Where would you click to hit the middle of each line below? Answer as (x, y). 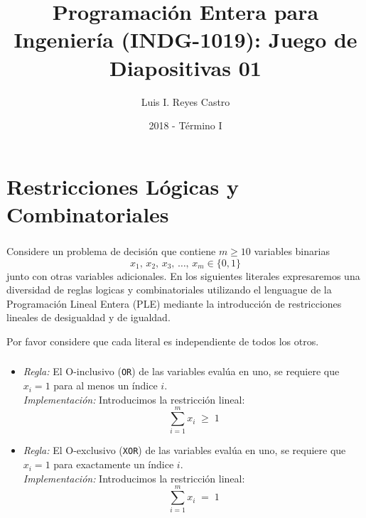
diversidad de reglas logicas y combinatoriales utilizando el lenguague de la (169, 290)
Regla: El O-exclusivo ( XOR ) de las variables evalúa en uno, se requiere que (184, 450)
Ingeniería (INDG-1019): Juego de (185, 39)
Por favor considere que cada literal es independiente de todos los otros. (163, 341)
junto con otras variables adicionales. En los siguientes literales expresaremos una (183, 275)
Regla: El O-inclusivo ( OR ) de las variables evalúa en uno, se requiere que (181, 371)
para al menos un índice (106, 385)
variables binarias (292, 250)
